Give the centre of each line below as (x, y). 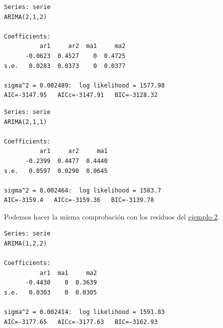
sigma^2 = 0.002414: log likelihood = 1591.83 (85, 312)
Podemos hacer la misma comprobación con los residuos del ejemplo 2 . (112, 216)
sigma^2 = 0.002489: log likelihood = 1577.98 (85, 85)
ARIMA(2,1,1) (25, 122)
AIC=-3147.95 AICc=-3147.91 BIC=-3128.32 (81, 95)
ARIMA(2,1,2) (25, 17)
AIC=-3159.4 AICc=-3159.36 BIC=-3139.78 (79, 200)
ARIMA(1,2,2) (25, 244)
